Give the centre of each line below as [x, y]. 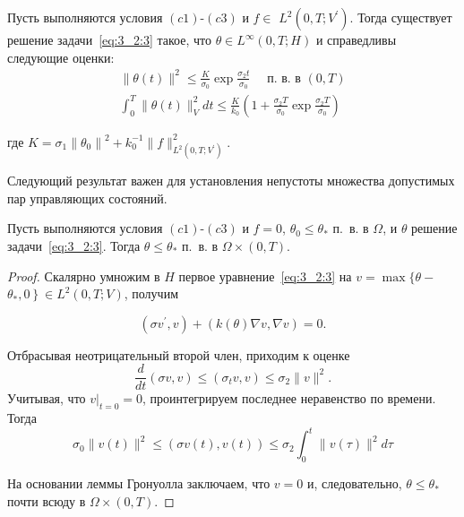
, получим [151, 293]
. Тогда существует [401, 17]
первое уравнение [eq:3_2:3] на [265, 276]
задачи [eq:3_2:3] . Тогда [74, 245]
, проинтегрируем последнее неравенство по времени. [289, 398]
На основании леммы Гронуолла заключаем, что [139, 483]
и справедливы [356, 39]
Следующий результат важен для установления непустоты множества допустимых [231, 181]
